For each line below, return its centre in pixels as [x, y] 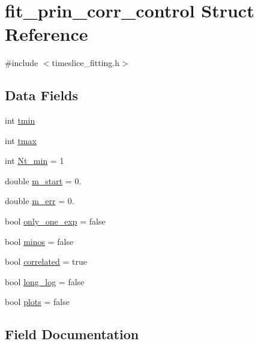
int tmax [21, 140]
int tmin [20, 120]
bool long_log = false [45, 281]
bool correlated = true [46, 261]
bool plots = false [37, 302]
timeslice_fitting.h [86, 63]
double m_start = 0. [43, 180]
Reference [46, 34]
